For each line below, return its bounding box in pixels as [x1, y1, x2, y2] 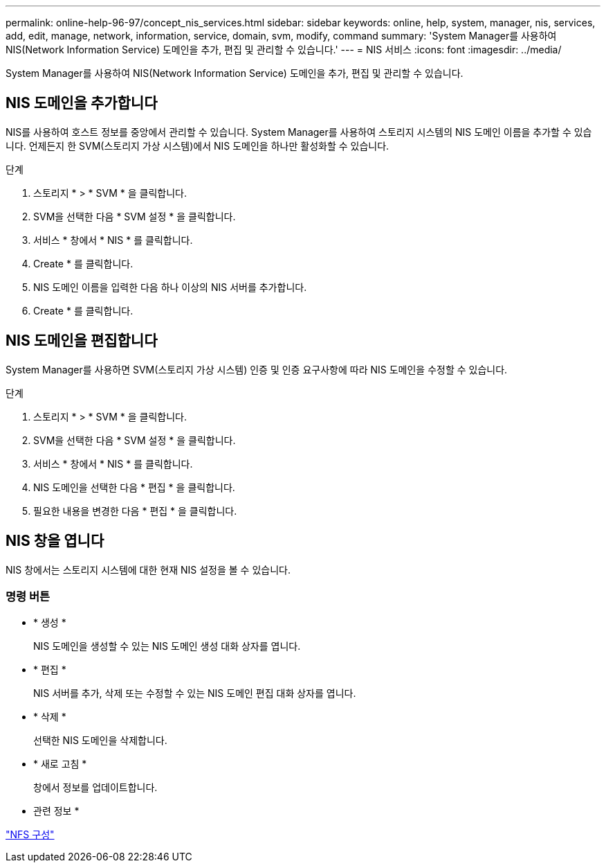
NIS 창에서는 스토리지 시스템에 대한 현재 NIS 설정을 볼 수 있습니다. [6, 563, 291, 576]
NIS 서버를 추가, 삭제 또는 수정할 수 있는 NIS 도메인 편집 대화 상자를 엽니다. [33, 687, 356, 700]
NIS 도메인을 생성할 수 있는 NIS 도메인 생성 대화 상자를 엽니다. [33, 640, 301, 653]
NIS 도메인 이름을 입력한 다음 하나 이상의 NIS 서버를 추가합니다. [33, 281, 307, 293]
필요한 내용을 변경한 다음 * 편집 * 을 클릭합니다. [33, 504, 237, 517]
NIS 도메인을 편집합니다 [6, 332, 158, 350]
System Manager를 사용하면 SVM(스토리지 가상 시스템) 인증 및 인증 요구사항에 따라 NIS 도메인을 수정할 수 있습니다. [6, 363, 508, 375]
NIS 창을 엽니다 [6, 532, 104, 550]
